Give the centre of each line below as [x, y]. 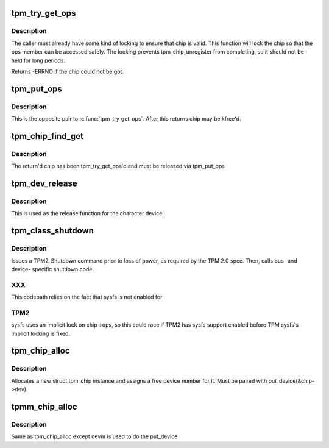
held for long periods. [38, 60]
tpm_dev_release [44, 184]
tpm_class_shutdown [52, 231]
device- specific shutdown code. [53, 269]
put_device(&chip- [292, 380]
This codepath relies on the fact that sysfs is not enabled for [87, 297]
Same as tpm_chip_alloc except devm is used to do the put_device [94, 436]
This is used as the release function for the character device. [88, 213]
